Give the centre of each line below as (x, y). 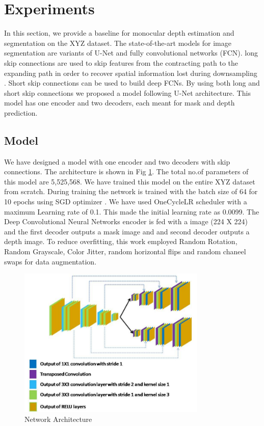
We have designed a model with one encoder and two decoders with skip (117, 161)
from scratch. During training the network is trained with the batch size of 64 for (131, 191)
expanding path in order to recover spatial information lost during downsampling (131, 73)
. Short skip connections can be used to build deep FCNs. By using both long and (132, 83)
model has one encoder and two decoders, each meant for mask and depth (120, 103)
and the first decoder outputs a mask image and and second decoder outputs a (127, 231)
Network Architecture (58, 419)
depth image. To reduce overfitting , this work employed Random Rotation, (121, 241)
